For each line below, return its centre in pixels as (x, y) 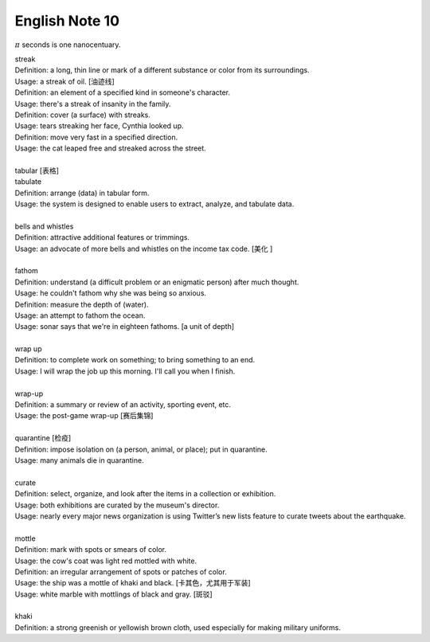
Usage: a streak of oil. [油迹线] (64, 81)
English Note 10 (67, 21)
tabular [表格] (37, 170)
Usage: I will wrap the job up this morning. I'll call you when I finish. (125, 371)
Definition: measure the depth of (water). (82, 304)
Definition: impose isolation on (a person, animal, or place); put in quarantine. (141, 449)
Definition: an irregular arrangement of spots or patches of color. (121, 572)
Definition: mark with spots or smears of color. (91, 550)
